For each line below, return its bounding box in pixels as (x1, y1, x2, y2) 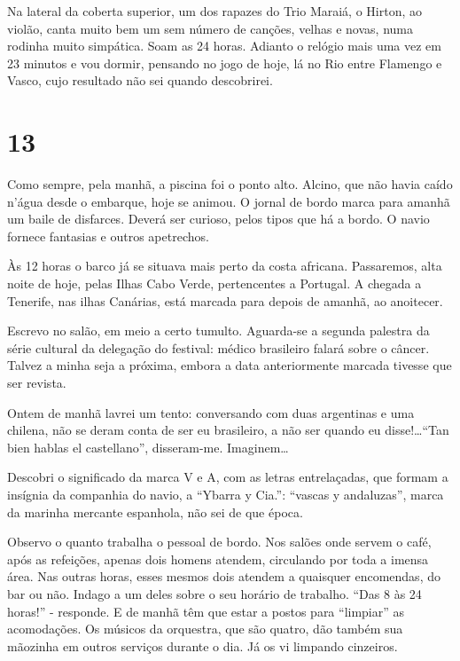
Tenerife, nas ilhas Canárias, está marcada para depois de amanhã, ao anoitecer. (7, 291, 443, 310)
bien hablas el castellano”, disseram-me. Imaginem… (7, 437, 289, 456)
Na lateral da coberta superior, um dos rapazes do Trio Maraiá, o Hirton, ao (7, 2, 423, 20)
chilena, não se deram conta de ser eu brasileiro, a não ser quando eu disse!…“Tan (7, 421, 449, 439)
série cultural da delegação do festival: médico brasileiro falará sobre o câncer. (7, 338, 430, 357)
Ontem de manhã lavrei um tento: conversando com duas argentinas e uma (7, 403, 415, 421)
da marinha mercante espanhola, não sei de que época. (7, 502, 303, 521)
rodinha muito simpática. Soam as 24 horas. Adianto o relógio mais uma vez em (7, 36, 441, 55)
